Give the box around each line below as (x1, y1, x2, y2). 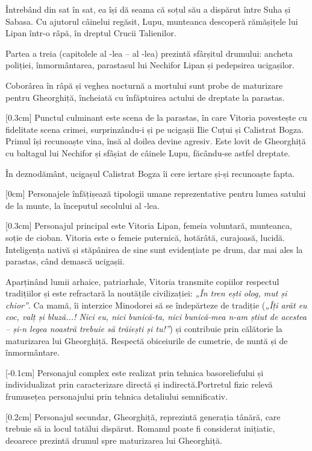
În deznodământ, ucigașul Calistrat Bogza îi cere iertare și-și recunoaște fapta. (5, 167, 295, 179)
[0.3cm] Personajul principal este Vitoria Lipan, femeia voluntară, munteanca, (5, 219, 292, 232)
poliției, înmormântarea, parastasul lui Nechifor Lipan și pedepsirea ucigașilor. (5, 59, 295, 71)
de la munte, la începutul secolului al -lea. (5, 199, 160, 211)
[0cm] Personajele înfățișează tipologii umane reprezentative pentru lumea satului (5, 187, 306, 200)
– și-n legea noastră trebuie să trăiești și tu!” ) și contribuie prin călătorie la (5, 322, 282, 335)
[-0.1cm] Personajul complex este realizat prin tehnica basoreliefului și (5, 366, 264, 379)
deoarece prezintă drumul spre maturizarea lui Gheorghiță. (5, 433, 222, 446)
